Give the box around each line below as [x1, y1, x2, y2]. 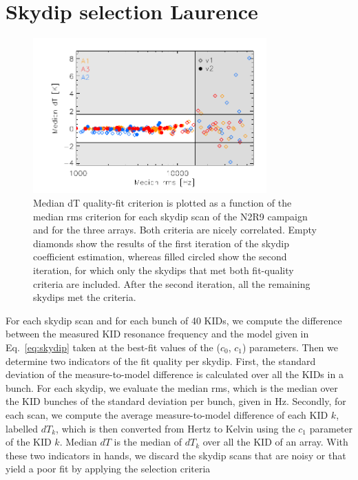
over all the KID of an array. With [202, 435, 348, 449]
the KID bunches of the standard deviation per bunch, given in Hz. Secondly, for [6, 394, 346, 408]
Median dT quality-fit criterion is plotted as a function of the [33, 196, 292, 210]
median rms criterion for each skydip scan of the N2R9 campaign [33, 209, 308, 223]
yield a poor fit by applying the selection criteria [6, 461, 211, 476]
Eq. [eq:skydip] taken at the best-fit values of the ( [6, 340, 220, 354]
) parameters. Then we [242, 340, 338, 354]
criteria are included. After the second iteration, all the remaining [33, 276, 310, 291]
